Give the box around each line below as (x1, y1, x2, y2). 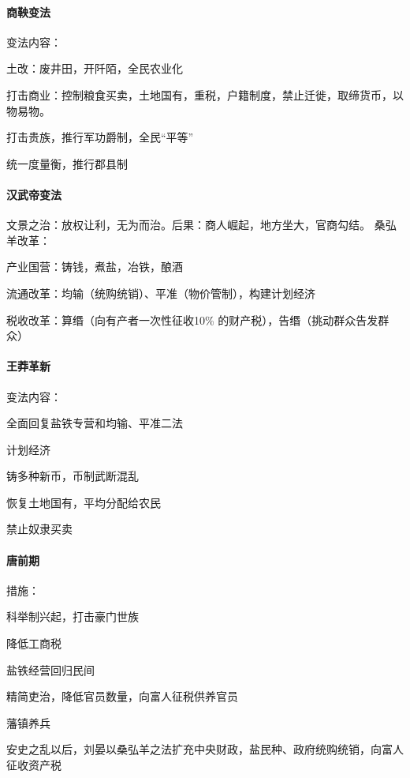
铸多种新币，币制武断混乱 (6, 468, 139, 484)
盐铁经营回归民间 (6, 661, 95, 678)
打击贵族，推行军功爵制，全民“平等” (6, 129, 194, 145)
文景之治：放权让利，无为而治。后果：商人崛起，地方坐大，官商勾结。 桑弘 (6, 216, 397, 233)
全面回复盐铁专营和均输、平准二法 (6, 415, 183, 431)
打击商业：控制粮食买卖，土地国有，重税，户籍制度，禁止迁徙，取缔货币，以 (6, 86, 404, 103)
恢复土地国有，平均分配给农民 (6, 494, 161, 510)
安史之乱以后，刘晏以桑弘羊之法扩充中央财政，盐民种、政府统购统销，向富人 (6, 741, 404, 757)
